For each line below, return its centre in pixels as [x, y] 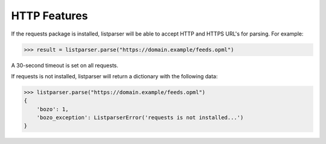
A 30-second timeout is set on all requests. [65, 65]
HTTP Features [50, 16]
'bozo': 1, [53, 109]
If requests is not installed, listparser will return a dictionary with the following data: [114, 76]
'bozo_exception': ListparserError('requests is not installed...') [140, 118]
